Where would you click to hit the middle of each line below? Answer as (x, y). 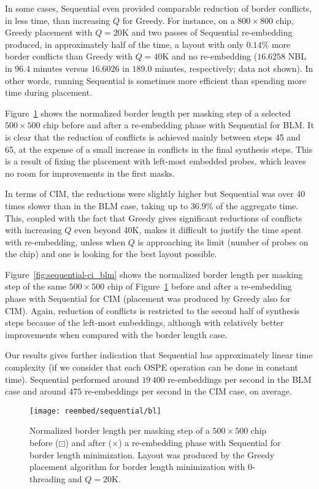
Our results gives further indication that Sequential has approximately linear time (159, 355)
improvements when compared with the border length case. (116, 334)
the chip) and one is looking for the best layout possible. (111, 254)
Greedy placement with (49, 32)
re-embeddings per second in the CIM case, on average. (188, 391)
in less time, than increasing (58, 20)
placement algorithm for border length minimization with (137, 467)
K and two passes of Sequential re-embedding (207, 32)
